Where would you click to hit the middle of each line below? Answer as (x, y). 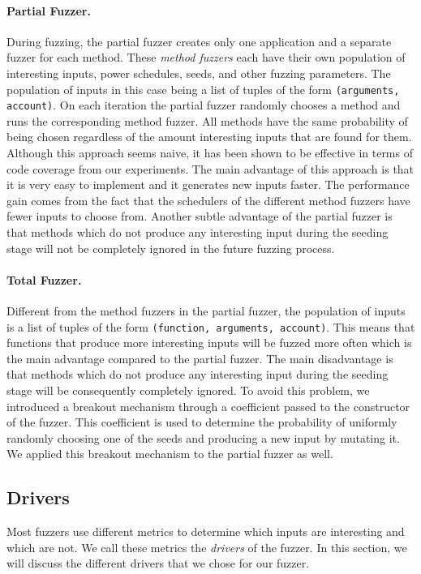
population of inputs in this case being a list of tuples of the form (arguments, (203, 89)
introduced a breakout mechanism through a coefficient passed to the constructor (208, 406)
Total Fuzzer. (44, 279)
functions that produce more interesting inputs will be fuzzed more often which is (209, 343)
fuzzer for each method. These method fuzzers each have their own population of (206, 57)
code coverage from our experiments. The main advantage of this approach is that (210, 168)
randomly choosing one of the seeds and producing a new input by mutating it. (203, 437)
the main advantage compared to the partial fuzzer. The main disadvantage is (200, 358)
